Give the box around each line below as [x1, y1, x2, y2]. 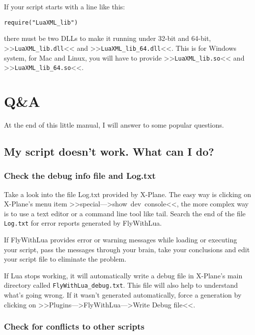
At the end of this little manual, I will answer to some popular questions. [4, 119, 224, 130]
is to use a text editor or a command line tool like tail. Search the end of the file [4, 208, 246, 218]
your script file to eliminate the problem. [4, 254, 127, 264]
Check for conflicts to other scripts [4, 320, 144, 333]
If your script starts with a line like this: [4, 1, 125, 11]
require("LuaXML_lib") [4, 19, 78, 26]
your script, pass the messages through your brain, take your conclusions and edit [4, 244, 250, 254]
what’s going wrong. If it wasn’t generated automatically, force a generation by [4, 290, 242, 300]
